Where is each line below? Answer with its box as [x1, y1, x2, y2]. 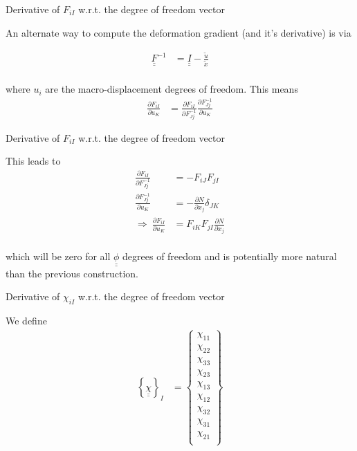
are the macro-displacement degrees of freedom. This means [45, 82, 298, 96]
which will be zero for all [6, 249, 111, 264]
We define [6, 313, 47, 328]
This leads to [6, 154, 61, 168]
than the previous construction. [6, 266, 138, 280]
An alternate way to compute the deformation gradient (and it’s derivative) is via [6, 25, 351, 39]
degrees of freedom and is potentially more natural [122, 249, 337, 264]
